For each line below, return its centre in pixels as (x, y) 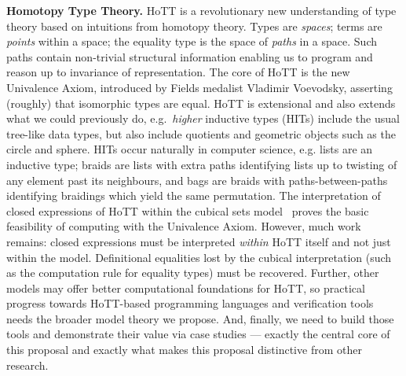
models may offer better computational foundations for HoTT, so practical (186, 288)
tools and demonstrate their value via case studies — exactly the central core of (198, 334)
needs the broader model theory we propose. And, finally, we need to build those (200, 318)
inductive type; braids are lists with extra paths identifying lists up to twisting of (202, 164)
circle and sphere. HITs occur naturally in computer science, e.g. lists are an (190, 149)
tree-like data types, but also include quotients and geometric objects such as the (201, 133)
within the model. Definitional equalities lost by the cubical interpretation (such (199, 257)
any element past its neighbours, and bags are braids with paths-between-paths (197, 180)
